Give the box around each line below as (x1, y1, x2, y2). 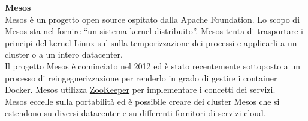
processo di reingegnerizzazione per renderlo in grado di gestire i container (5, 71, 277, 84)
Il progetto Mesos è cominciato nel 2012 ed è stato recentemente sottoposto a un (5, 59, 301, 72)
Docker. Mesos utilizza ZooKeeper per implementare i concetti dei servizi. (5, 83, 276, 96)
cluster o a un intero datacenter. (5, 48, 123, 60)
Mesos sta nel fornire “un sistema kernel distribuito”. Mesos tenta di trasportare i (5, 25, 303, 37)
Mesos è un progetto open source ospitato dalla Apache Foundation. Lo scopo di (5, 13, 300, 25)
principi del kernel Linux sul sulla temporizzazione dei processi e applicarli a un (5, 36, 297, 49)
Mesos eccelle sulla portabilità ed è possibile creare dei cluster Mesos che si (5, 95, 280, 107)
